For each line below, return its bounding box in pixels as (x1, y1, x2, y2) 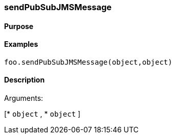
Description (4, 75, 45, 85)
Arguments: (4, 94, 43, 103)
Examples (4, 40, 38, 49)
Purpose (4, 21, 34, 31)
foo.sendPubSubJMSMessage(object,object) (4, 58, 172, 66)
